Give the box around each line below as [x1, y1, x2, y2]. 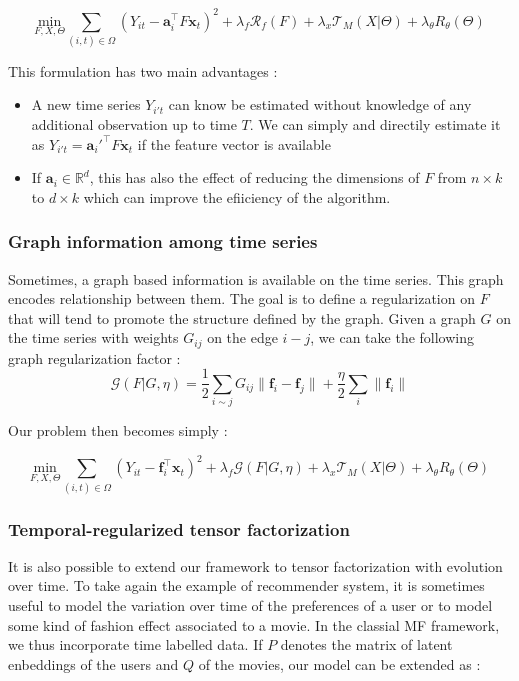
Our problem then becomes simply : [8, 420, 228, 441]
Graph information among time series [8, 229, 318, 254]
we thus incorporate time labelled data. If [8, 634, 263, 655]
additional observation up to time [31, 114, 237, 135]
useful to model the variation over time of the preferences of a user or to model [8, 595, 493, 616]
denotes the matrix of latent [280, 634, 453, 655]
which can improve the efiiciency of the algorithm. [83, 186, 391, 207]
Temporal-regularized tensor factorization [8, 516, 350, 541]
